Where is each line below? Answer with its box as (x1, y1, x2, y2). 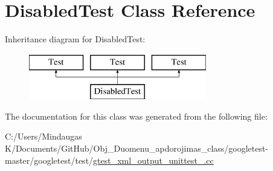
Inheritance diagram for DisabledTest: (5, 33, 146, 45)
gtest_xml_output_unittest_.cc (93, 153, 214, 166)
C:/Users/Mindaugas (5, 130, 82, 143)
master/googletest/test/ (5, 153, 94, 166)
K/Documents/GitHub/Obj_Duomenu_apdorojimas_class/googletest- (5, 142, 269, 155)
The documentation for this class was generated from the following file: (5, 109, 268, 122)
